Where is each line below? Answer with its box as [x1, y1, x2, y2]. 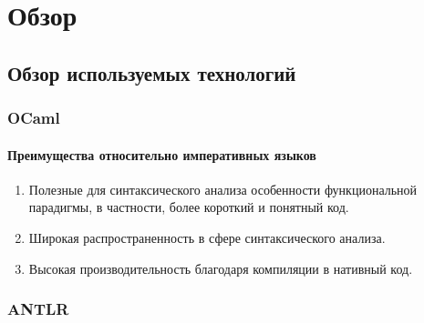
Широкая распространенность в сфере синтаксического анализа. [28, 227, 386, 247]
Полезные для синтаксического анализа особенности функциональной [28, 179, 418, 198]
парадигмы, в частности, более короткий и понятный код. [28, 197, 349, 217]
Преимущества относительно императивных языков [7, 145, 316, 164]
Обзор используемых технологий [7, 58, 296, 86]
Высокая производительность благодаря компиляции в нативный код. [28, 258, 413, 278]
